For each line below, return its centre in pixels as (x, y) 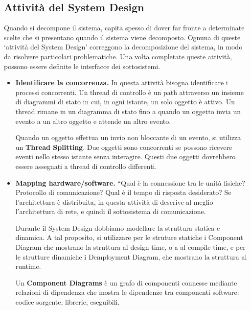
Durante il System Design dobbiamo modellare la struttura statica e (118, 227)
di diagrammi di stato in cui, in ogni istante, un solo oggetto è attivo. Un (125, 102)
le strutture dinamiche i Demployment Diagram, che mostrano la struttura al (131, 256)
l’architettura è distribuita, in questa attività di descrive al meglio (114, 202)
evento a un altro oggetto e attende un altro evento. (93, 121)
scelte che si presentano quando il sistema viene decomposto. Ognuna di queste (122, 37)
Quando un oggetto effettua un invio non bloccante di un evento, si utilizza (128, 137)
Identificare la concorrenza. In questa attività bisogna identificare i (122, 83)
